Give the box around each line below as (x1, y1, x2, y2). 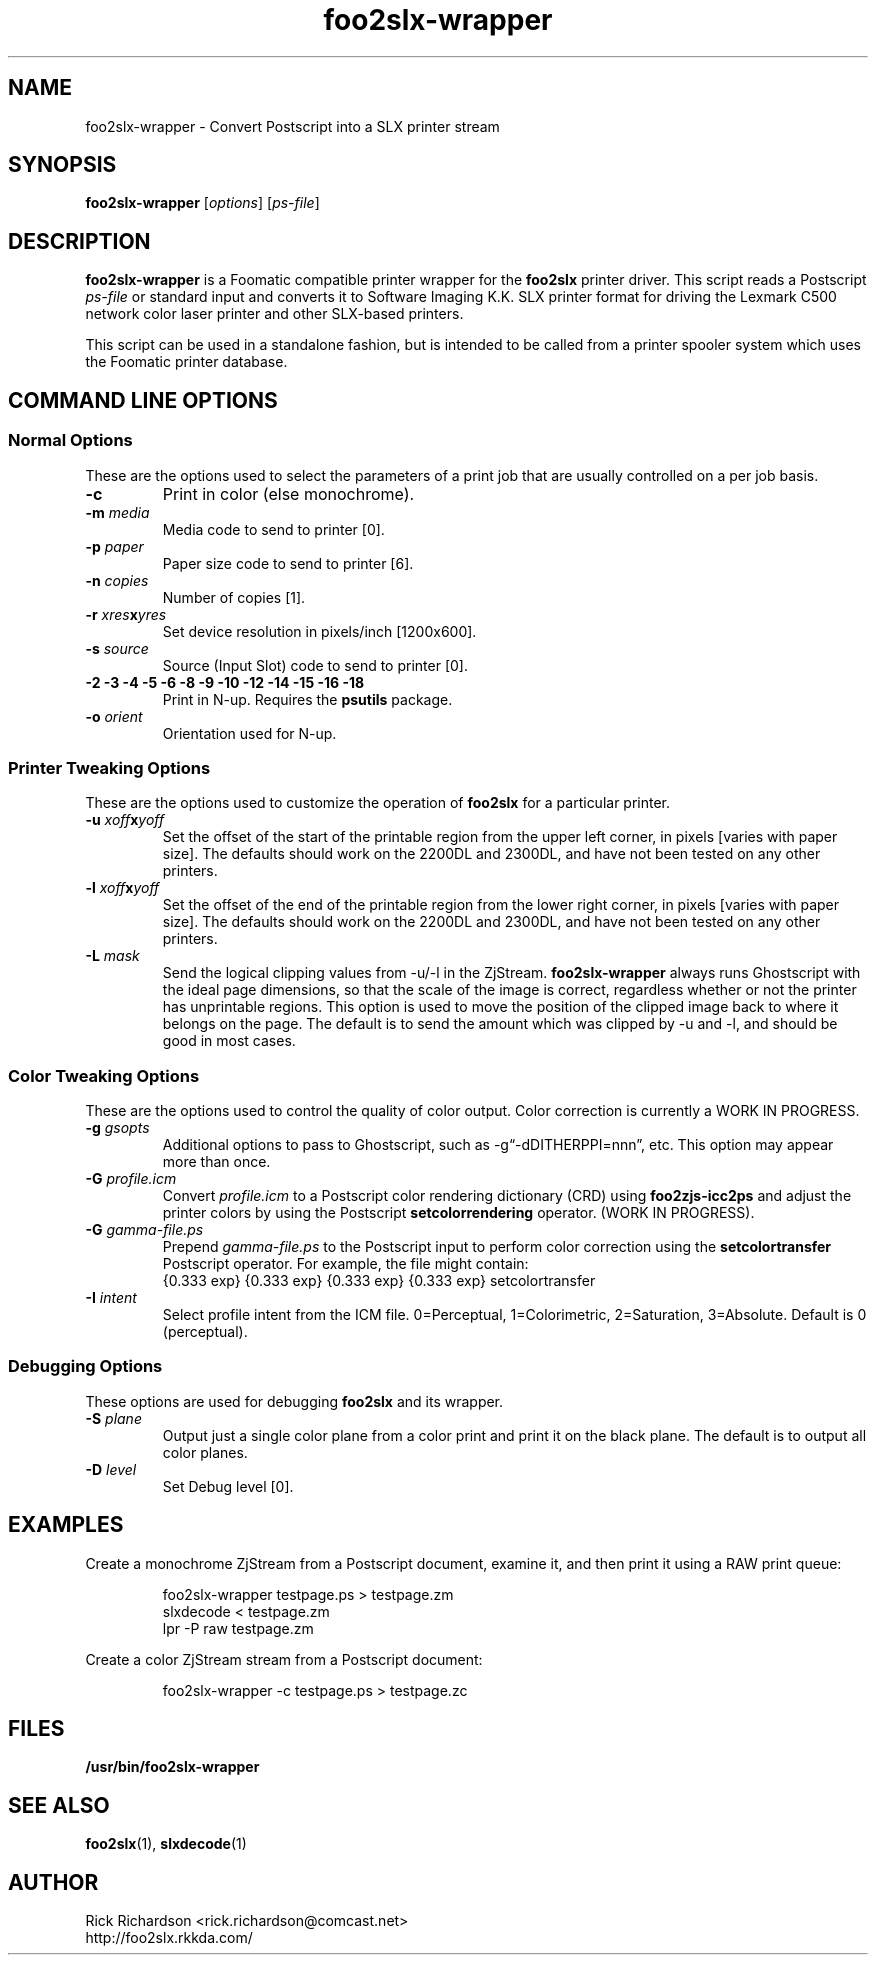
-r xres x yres (85, 605, 167, 623)
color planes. (162, 1443, 248, 1461)
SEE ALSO (8, 1792, 110, 1818)
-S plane (85, 1409, 142, 1427)
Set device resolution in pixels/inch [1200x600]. (162, 622, 477, 640)
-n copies (85, 571, 149, 589)
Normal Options (8, 430, 133, 451)
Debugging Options (8, 1356, 163, 1377)
